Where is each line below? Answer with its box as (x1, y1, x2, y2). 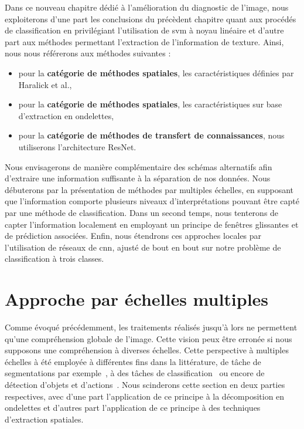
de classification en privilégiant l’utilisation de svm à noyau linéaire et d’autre (5, 24, 284, 36)
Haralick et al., (18, 78, 72, 90)
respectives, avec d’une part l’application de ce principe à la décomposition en (5, 390, 285, 402)
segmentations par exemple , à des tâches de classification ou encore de (5, 367, 265, 379)
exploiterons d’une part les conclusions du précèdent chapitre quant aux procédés (5, 12, 296, 25)
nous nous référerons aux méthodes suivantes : (5, 47, 171, 59)
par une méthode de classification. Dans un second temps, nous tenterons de (5, 206, 279, 218)
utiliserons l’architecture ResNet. (18, 140, 136, 153)
